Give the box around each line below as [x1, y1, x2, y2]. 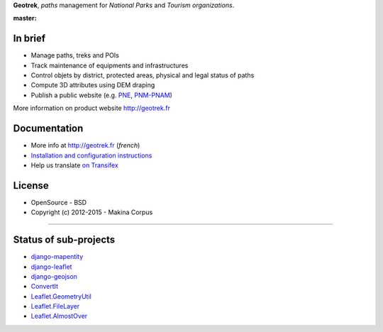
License [13, 179, 49, 192]
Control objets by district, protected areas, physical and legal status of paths [30, 71, 255, 79]
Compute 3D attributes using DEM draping [30, 81, 155, 89]
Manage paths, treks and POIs [30, 51, 120, 60]
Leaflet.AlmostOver [30, 312, 88, 321]
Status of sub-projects [13, 234, 116, 246]
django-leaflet [30, 262, 72, 271]
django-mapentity [30, 253, 84, 261]
